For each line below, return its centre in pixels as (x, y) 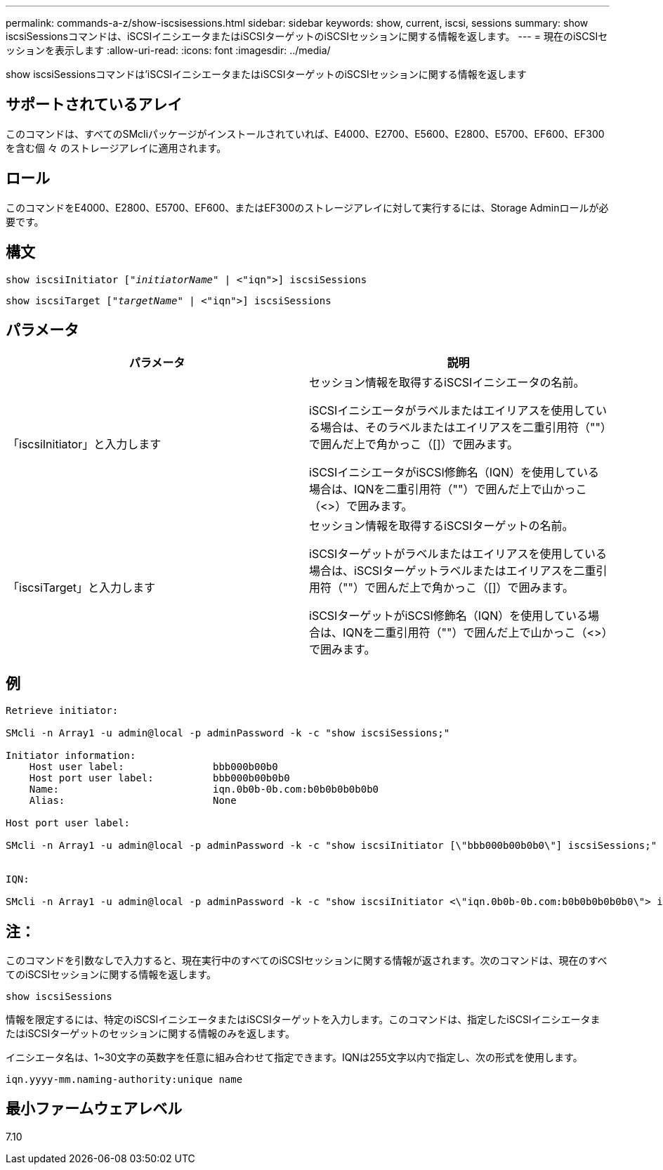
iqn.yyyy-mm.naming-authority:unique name (124, 1080)
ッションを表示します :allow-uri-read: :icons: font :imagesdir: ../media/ (168, 50)
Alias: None (133, 801)
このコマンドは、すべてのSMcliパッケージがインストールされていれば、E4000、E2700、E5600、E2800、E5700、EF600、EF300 (305, 134)
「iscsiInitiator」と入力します (85, 444)
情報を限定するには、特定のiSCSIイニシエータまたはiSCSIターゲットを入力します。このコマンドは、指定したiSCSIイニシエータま (303, 1020)
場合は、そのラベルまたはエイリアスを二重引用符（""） (463, 428)
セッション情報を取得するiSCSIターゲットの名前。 (441, 526)
